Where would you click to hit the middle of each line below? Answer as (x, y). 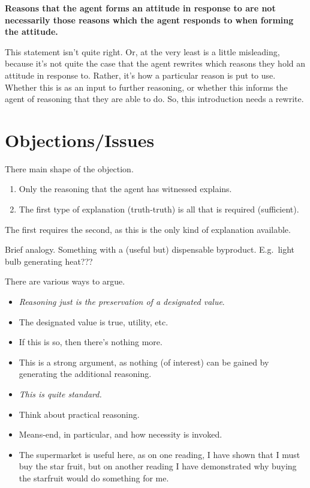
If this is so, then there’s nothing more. (91, 342)
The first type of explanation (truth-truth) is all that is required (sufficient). (159, 209)
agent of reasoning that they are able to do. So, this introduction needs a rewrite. (154, 99)
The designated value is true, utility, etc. (94, 321)
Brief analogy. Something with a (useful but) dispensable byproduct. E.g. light (150, 249)
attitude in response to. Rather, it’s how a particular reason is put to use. (140, 75)
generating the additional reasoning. (85, 374)
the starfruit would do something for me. (94, 477)
